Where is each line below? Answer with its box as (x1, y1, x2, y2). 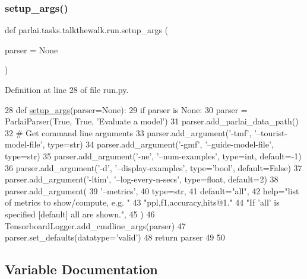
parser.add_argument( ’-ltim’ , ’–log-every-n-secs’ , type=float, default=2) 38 (5, 173, 278, 185)
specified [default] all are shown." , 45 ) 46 (5, 207, 155, 220)
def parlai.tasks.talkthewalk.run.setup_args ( (5, 24, 169, 36)
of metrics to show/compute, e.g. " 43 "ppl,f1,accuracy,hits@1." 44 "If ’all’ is (5, 196, 280, 209)
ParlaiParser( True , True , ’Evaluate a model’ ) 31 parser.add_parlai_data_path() (5, 115, 299, 127)
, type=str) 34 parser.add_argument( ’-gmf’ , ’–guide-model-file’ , (42, 138, 274, 150)
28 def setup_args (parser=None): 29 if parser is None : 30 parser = (5, 103, 248, 116)
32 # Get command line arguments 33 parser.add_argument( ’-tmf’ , (5, 126, 252, 139)
